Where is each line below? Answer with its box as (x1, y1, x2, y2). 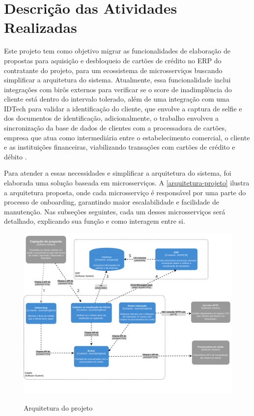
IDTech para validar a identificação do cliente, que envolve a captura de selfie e (4, 103, 242, 113)
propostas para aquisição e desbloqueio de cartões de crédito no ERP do (4, 55, 222, 65)
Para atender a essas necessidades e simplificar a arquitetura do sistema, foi (4, 168, 231, 178)
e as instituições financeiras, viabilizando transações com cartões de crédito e (4, 142, 235, 152)
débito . (4, 151, 27, 161)
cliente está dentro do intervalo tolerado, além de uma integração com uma (4, 94, 229, 104)
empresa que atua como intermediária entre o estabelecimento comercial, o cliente (4, 132, 250, 142)
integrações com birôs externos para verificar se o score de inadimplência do (4, 84, 232, 94)
